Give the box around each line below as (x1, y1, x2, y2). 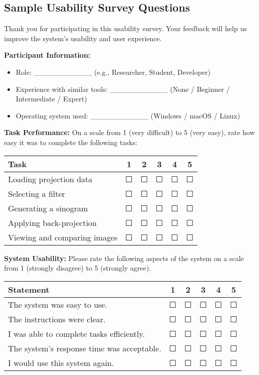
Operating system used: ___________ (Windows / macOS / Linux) (16, 110, 240, 120)
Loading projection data (8, 173, 93, 185)
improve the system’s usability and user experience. (4, 33, 162, 43)
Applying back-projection (8, 216, 97, 228)
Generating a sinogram (8, 202, 88, 214)
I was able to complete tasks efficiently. (8, 327, 145, 339)
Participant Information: (4, 50, 91, 60)
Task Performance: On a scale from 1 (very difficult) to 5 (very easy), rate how (4, 127, 255, 138)
